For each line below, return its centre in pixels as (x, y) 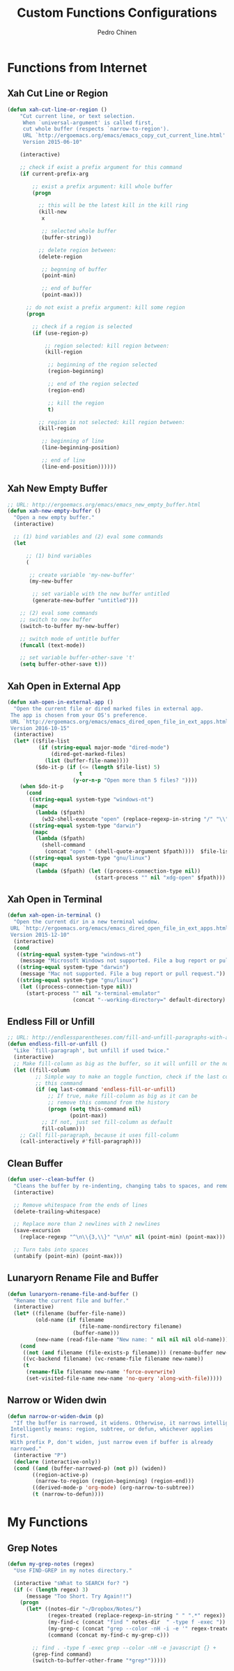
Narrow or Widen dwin (57, 1400)
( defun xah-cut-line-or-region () (57, 110)
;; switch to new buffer (56, 620)
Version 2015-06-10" (52, 142)
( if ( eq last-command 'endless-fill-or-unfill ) (106, 1090)
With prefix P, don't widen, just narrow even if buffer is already (112, 1443)
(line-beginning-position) (80, 448)
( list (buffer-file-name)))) (87, 760)
